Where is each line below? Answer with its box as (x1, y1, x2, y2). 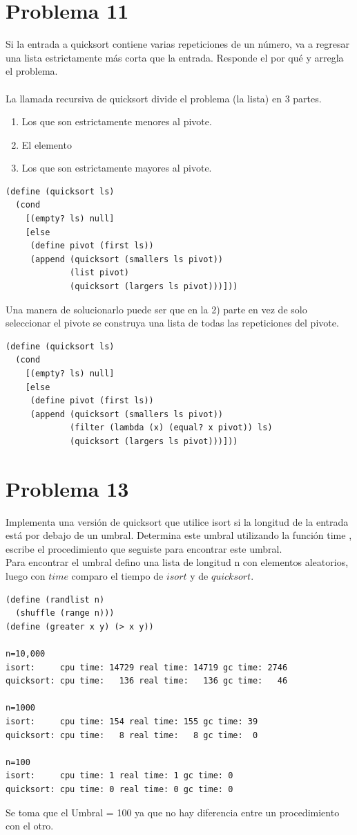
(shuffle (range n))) (15, 608, 115, 618)
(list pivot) (70, 268, 129, 278)
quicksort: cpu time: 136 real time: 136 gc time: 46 (6, 676, 288, 686)
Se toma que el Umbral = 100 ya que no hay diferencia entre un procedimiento (6, 805, 340, 819)
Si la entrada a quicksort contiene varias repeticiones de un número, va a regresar (6, 37, 349, 51)
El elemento (21, 137, 72, 152)
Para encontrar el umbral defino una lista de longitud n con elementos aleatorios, (6, 555, 349, 569)
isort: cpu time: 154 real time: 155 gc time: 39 (6, 717, 258, 726)
